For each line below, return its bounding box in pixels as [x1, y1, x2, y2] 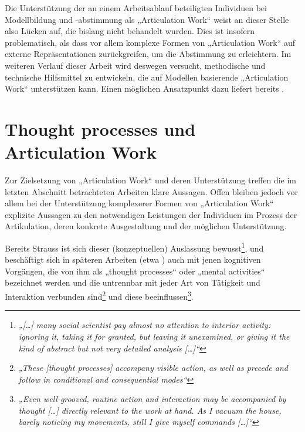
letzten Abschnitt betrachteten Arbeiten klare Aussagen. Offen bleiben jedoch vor [5, 185, 299, 197]
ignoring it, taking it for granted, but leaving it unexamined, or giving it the [18, 330, 290, 342]
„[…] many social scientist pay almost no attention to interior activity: [18, 319, 271, 331]
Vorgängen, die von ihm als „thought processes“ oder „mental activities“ [5, 264, 265, 277]
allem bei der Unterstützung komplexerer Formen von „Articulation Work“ [5, 197, 274, 209]
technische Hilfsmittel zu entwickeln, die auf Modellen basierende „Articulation [5, 71, 289, 83]
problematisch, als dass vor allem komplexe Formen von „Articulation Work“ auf [5, 36, 295, 48]
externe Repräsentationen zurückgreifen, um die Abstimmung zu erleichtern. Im [5, 48, 292, 60]
